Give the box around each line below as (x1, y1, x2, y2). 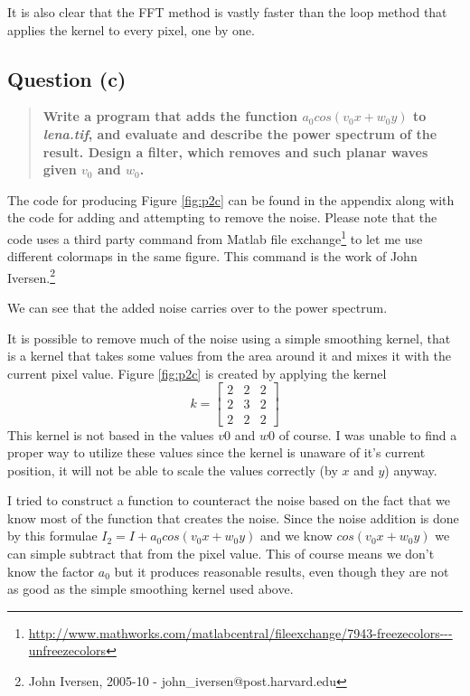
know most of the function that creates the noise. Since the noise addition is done (7, 508, 459, 527)
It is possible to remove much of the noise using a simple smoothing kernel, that (7, 328, 451, 347)
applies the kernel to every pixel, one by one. (7, 20, 255, 39)
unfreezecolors (28, 641, 107, 660)
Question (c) (7, 64, 127, 92)
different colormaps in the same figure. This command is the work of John (7, 247, 418, 266)
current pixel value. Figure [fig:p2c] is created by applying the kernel (7, 363, 387, 382)
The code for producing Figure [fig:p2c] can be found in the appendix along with (7, 190, 455, 209)
